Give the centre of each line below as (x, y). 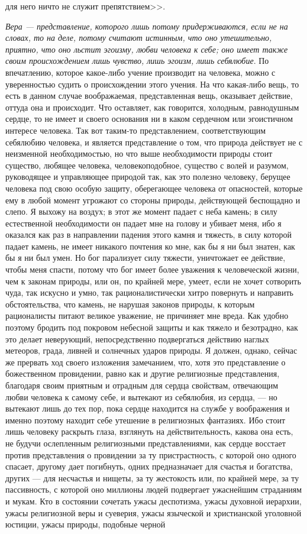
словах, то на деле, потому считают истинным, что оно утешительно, (139, 38)
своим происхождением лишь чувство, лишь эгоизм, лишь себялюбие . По (137, 61)
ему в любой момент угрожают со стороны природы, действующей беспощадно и (153, 200)
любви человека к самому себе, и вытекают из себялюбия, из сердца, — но (141, 397)
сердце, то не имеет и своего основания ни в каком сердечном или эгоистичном (149, 119)
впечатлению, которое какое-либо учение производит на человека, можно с (140, 72)
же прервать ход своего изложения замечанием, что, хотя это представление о (146, 362)
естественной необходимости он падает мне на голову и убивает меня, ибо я (143, 223)
